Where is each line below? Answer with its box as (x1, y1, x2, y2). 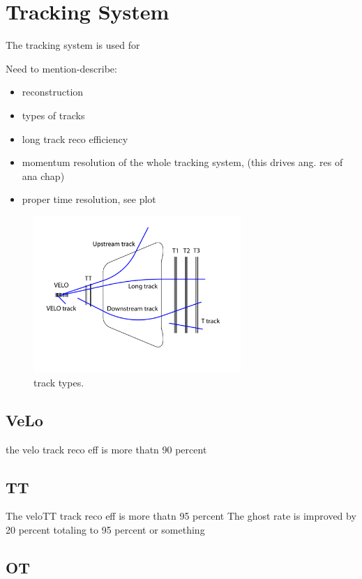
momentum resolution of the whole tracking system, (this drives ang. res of (22, 155, 343, 170)
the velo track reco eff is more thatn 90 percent (6, 442, 207, 456)
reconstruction (22, 84, 84, 99)
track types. (33, 375, 84, 389)
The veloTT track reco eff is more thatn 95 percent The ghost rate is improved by (6, 509, 356, 523)
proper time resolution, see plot (22, 192, 156, 206)
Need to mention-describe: (6, 61, 117, 75)
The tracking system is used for (6, 38, 140, 52)
